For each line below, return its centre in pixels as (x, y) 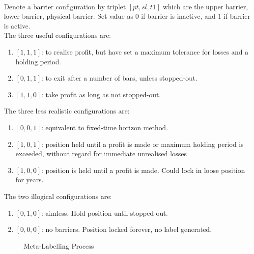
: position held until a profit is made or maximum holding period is (142, 144)
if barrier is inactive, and (178, 16)
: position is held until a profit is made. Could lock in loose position (143, 170)
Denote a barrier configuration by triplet (65, 6)
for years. (29, 180)
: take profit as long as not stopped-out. (101, 94)
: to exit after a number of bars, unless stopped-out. (119, 78)
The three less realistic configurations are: (67, 111)
